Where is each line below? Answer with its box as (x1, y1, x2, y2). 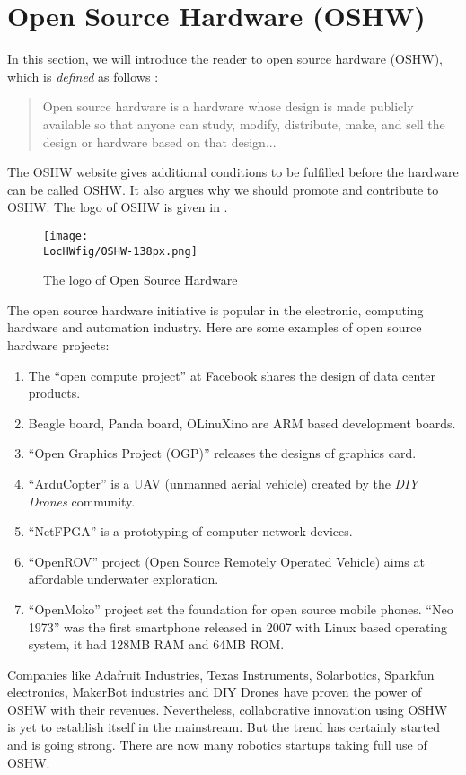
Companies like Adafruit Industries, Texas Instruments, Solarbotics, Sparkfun (7, 665, 435, 683)
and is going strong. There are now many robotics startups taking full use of (7, 735, 427, 754)
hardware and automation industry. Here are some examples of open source (7, 318, 422, 337)
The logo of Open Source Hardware (43, 270, 238, 289)
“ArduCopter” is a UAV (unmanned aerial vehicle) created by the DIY (28, 473, 418, 492)
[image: (43, 229, 89, 242)
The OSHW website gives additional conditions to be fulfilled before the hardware (7, 163, 459, 181)
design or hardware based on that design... (42, 132, 277, 151)
